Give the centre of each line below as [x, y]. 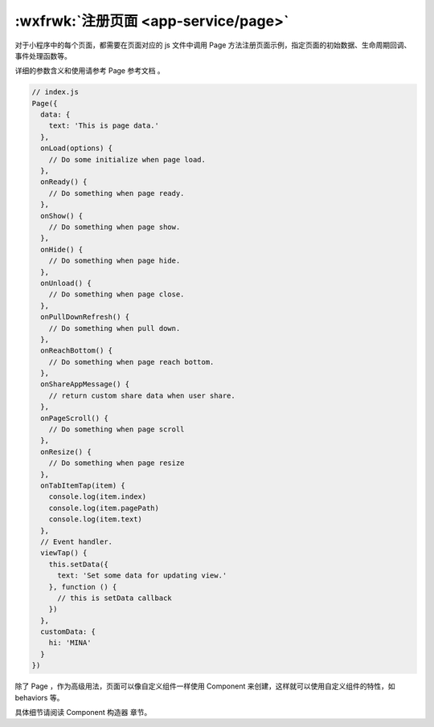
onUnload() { [66, 283]
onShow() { [62, 216]
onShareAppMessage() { [85, 384]
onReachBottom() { [76, 351]
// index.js [55, 92]
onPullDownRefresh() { [85, 317]
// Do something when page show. [115, 227]
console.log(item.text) [95, 519]
